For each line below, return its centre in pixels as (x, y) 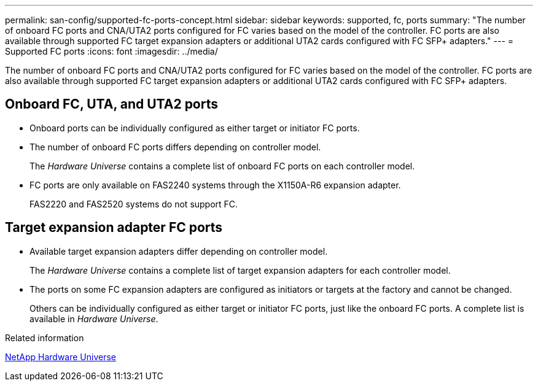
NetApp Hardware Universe (61, 357)
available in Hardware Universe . (94, 318)
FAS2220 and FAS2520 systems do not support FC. (134, 204)
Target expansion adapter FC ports (114, 228)
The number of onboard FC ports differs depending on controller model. (175, 147)
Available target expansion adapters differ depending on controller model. (179, 251)
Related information (45, 338)
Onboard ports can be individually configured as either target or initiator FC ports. (195, 128)
